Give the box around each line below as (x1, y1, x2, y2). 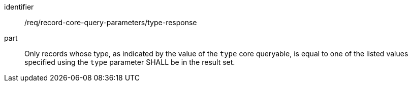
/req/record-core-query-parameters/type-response (24, 18, 197, 27)
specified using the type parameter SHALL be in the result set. (24, 58, 235, 66)
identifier (4, 3, 34, 11)
